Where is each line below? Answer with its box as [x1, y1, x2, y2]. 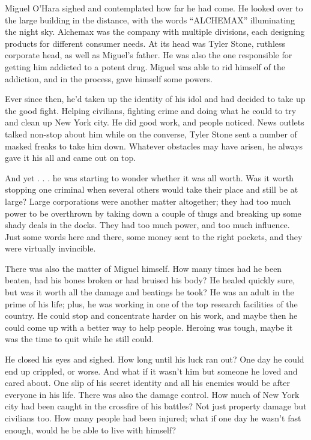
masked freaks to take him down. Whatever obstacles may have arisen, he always [5, 139, 303, 152]
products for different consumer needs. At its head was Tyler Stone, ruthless [5, 37, 286, 49]
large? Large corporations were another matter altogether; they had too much [5, 194, 291, 207]
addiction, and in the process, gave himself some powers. [5, 72, 213, 85]
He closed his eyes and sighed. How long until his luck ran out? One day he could [5, 353, 304, 366]
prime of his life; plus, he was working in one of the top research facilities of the [5, 297, 298, 310]
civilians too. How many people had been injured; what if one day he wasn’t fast [5, 412, 301, 424]
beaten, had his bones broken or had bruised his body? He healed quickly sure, [5, 274, 295, 286]
